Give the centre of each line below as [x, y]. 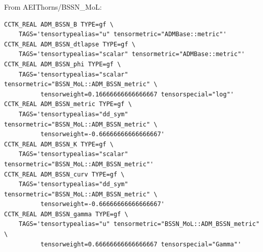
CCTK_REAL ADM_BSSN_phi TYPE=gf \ [63, 64]
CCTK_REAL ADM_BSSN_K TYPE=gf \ [59, 144]
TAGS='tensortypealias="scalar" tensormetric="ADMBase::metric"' [132, 54]
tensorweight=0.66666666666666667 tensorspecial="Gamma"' [141, 244]
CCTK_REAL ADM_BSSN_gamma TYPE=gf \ [66, 214]
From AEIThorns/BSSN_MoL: [53, 7]
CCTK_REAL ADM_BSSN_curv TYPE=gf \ [64, 174]
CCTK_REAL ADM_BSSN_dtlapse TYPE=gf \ [70, 44]
